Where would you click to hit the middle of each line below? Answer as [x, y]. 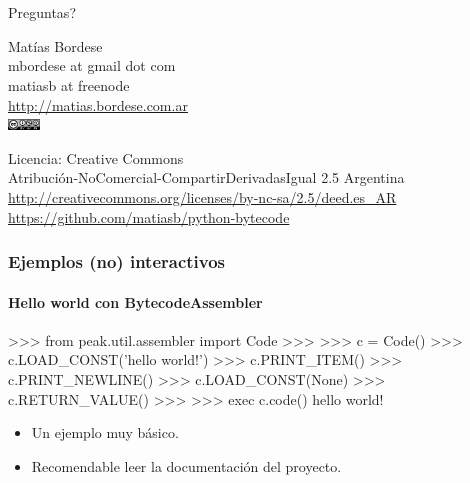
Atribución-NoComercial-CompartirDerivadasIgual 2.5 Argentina [206, 177]
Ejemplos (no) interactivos [117, 261]
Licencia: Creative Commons [96, 157]
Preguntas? [42, 12]
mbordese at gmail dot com [92, 65]
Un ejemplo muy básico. [105, 432]
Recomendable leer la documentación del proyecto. [186, 465]
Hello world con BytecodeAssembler [135, 301]
